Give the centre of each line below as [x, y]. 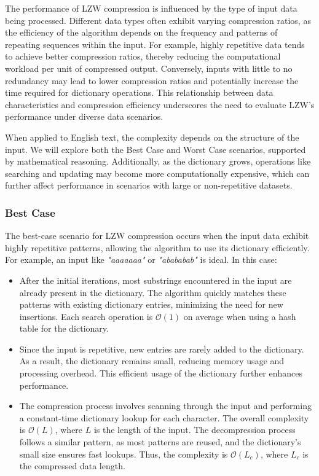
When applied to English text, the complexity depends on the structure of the [152, 137]
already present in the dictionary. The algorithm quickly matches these [153, 292]
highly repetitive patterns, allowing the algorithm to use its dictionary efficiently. [157, 247]
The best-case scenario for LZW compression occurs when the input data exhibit [157, 236]
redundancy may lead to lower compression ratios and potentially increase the [152, 80]
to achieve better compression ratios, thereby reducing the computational [143, 56]
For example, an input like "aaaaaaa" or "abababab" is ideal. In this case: [141, 259]
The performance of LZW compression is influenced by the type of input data [151, 8]
